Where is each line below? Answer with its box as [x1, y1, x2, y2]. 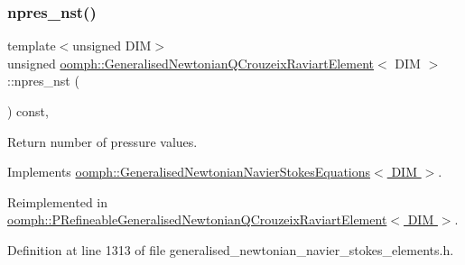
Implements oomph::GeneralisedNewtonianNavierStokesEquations [7, 162, 371, 181]
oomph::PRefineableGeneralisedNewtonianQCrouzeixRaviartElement [7, 210, 387, 229]
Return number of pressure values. [7, 132, 198, 151]
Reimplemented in [7, 192, 108, 211]
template [7, 36, 56, 55]
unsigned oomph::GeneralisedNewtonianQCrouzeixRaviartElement [7, 53, 375, 72]
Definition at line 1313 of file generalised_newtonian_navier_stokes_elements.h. [7, 240, 454, 259]
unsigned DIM [72, 36, 152, 55]
